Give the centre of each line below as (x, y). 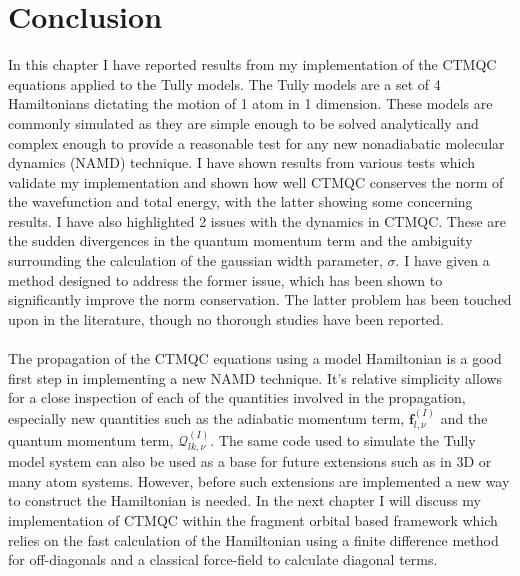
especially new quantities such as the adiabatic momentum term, (206, 417)
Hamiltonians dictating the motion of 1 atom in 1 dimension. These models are (250, 103)
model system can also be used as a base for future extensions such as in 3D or (250, 461)
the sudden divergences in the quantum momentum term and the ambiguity (240, 240)
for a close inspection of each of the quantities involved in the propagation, (237, 397)
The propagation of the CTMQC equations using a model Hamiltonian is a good (255, 358)
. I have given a (442, 260)
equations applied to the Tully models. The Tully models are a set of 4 (224, 83)
